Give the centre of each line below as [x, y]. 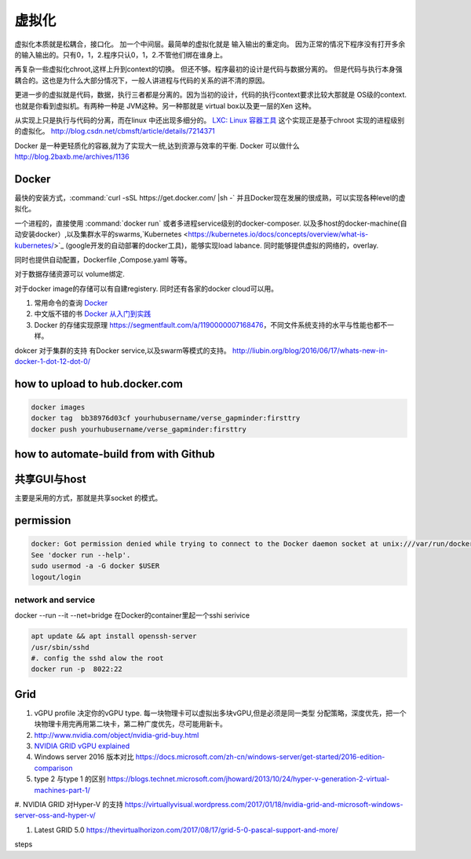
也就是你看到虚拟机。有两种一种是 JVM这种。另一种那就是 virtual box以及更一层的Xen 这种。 [165, 105]
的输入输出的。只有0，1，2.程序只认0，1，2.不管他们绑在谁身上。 [121, 54]
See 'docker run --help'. [81, 555]
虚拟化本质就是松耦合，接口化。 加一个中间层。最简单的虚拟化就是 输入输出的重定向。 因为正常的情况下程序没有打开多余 [210, 44]
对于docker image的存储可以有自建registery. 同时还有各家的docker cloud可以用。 [146, 288]
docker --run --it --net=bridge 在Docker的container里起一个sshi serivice [132, 615]
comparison [54, 768]
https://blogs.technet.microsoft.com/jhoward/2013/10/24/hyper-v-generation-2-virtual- [248, 779]
